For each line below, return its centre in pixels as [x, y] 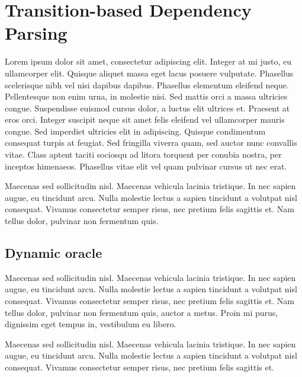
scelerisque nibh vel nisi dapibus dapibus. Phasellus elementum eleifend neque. [147, 84]
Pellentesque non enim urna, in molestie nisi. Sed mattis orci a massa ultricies [146, 96]
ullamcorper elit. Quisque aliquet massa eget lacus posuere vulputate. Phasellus [149, 73]
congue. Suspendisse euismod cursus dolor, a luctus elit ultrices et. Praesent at [147, 108]
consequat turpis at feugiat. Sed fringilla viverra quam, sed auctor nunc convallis [151, 143]
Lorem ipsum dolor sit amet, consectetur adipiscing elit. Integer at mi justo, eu [148, 61]
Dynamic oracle [54, 253]
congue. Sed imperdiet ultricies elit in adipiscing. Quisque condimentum [135, 131]
